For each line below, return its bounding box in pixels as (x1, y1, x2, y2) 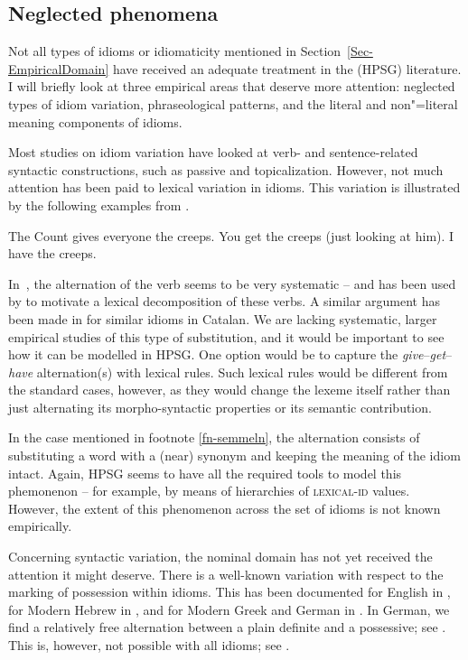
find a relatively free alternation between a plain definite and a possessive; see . (8, 618, 446, 637)
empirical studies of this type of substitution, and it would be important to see (8, 327, 445, 346)
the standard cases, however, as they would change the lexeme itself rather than (8, 380, 451, 399)
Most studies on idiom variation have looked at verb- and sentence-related (8, 143, 418, 162)
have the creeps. (8, 244, 97, 263)
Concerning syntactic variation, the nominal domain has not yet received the (8, 547, 433, 566)
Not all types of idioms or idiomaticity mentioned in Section (8, 42, 342, 60)
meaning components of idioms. (8, 112, 183, 131)
